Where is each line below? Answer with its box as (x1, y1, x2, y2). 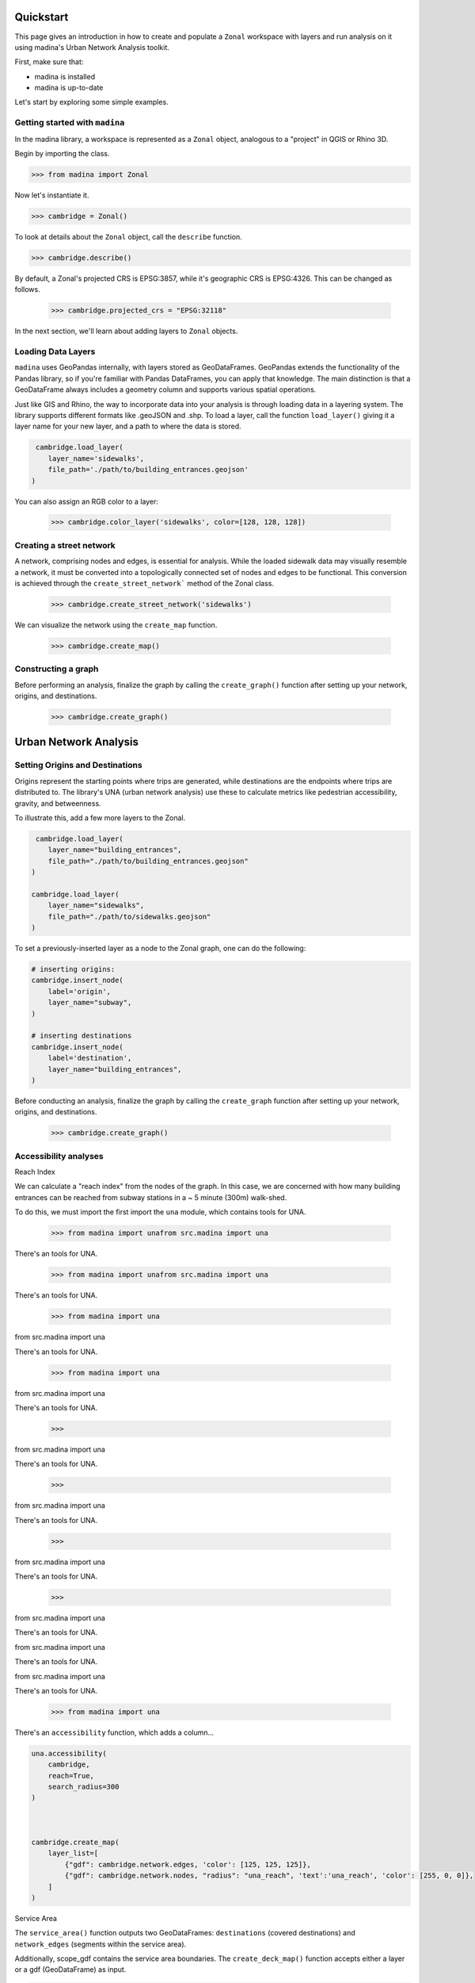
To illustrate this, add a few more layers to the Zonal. (14, 813, 186, 823)
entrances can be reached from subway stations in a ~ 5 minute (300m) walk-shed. (14, 1192, 287, 1202)
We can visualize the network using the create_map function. (14, 619, 218, 630)
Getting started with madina (14, 117, 125, 128)
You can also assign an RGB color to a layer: (14, 497, 158, 506)
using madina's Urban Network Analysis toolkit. (14, 42, 170, 52)
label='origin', (47, 987, 111, 995)
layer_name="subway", (47, 998, 132, 1007)
